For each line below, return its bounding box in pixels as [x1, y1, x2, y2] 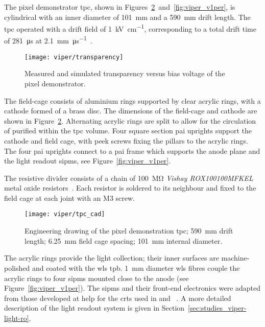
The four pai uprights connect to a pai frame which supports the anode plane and [4, 145, 260, 156]
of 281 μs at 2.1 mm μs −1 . [4, 34, 92, 46]
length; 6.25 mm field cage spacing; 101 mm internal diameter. [25, 235, 223, 246]
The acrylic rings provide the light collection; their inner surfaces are [4, 252, 219, 263]
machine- [221, 252, 250, 263]
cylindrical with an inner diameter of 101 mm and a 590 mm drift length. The [4, 11, 251, 22]
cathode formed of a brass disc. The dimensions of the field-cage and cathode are [4, 105, 257, 116]
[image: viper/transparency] [25, 53, 124, 61]
